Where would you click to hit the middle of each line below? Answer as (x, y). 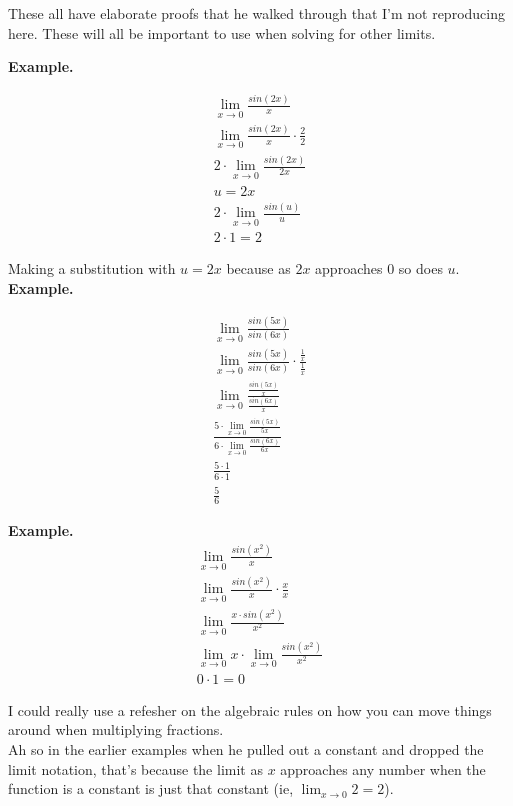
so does (420, 268)
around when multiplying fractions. (116, 729)
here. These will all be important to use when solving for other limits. (222, 32)
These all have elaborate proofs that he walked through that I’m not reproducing (256, 13)
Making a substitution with (92, 268)
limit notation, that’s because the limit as (135, 768)
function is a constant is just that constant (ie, (151, 788)
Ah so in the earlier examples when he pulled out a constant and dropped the (246, 749)
